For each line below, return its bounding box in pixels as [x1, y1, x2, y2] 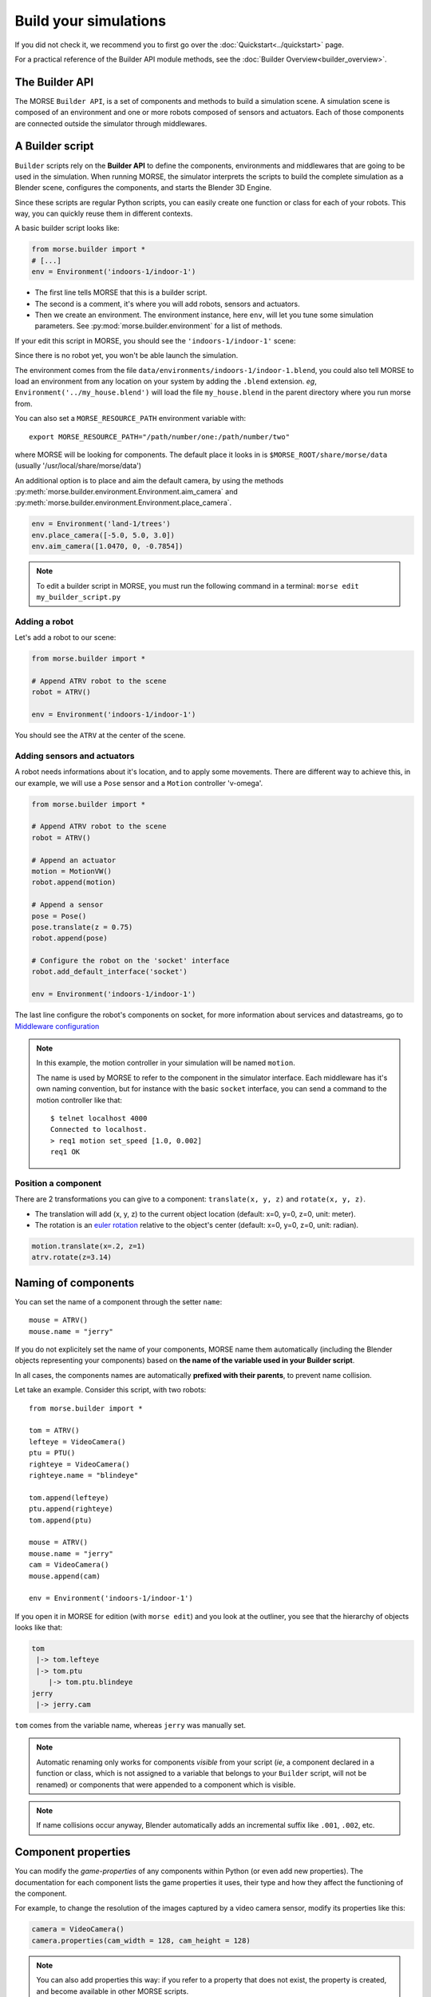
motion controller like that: [36, 1095, 123, 1105]
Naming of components [14, 1276, 135, 1289]
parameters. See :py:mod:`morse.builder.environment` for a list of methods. [34, 321, 283, 331]
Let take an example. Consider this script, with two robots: [14, 1385, 207, 1395]
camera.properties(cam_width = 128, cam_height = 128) [31, 1935, 251, 1945]
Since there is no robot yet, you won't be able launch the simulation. [14, 351, 239, 360]
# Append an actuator [31, 856, 117, 864]
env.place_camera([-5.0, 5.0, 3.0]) [31, 530, 176, 539]
